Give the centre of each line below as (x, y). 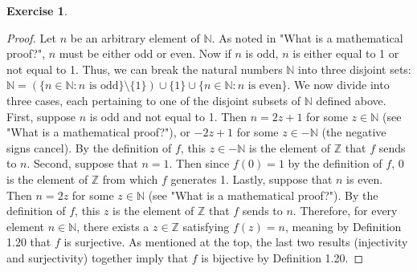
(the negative (354, 132)
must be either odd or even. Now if (145, 53)
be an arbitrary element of (135, 37)
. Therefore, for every (345, 211)
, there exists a (113, 226)
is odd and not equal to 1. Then (168, 116)
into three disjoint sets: (355, 69)
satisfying (206, 226)
